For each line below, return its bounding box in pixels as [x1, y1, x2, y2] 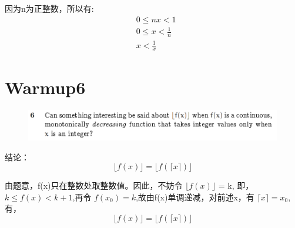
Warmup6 [5, 75, 86, 99]
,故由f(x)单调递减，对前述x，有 [135, 190, 254, 203]
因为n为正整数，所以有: [5, 2, 94, 14]
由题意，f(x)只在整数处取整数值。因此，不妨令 [5, 179, 183, 192]
